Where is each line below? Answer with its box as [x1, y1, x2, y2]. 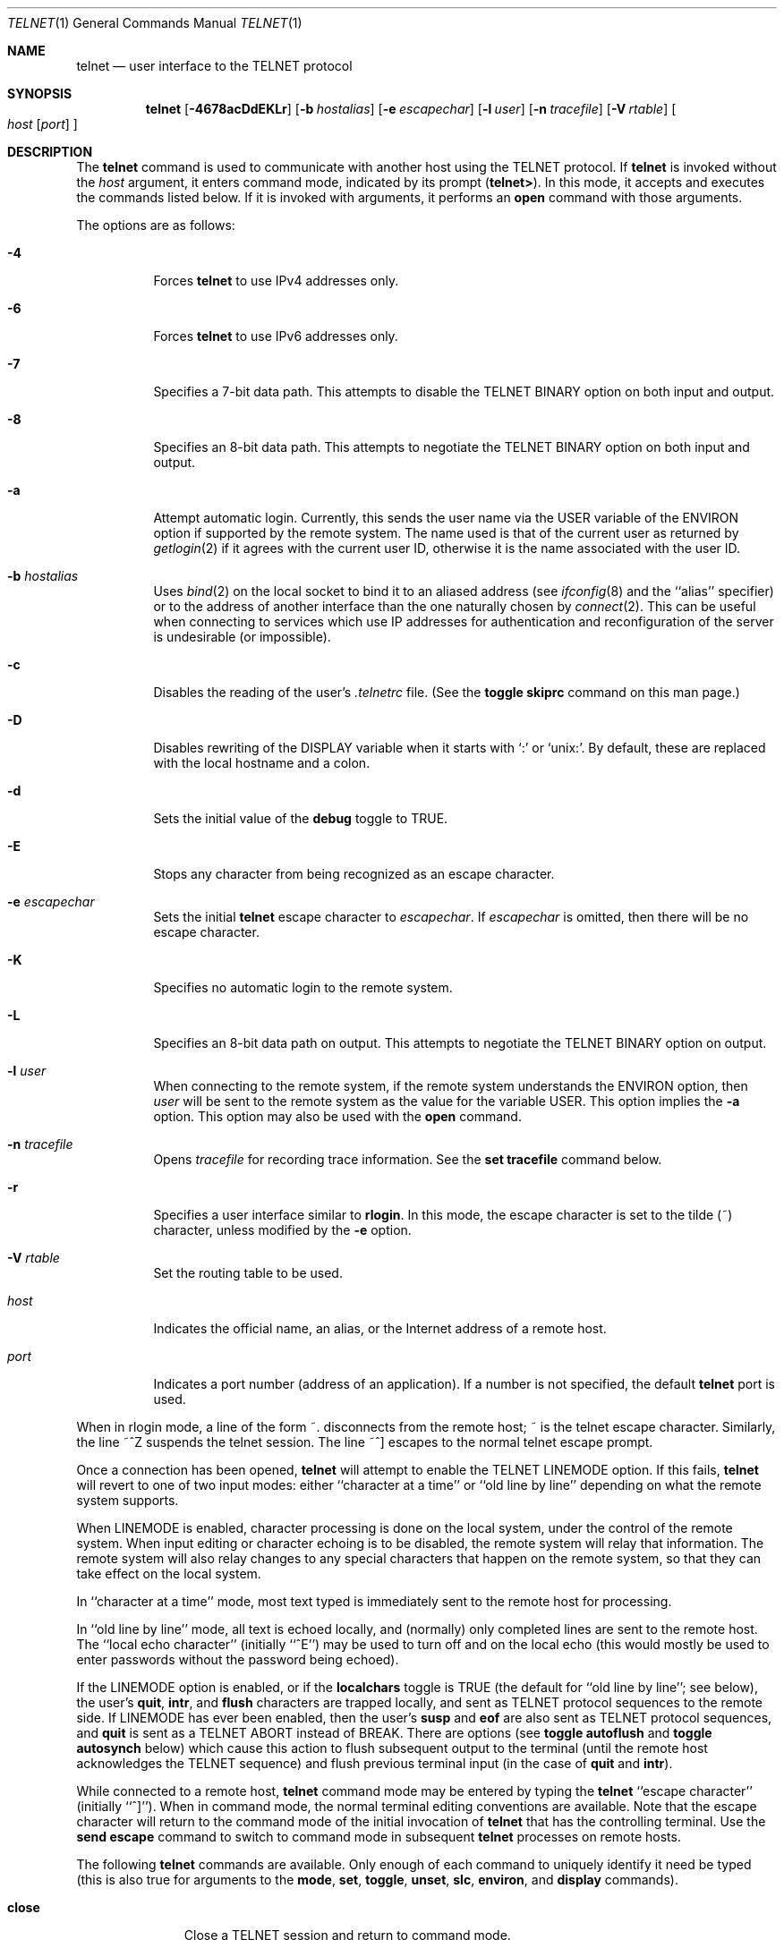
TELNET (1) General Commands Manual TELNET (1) [7, 15, 303, 30]
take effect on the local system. [76, 1566, 261, 1581]
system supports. [76, 1493, 179, 1508]
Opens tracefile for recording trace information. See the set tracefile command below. [153, 1152, 662, 1167]
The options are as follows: [76, 217, 235, 233]
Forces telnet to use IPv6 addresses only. [153, 328, 398, 344]
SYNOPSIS [7, 86, 72, 101]
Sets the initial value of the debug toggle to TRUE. [153, 811, 448, 826]
